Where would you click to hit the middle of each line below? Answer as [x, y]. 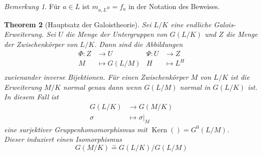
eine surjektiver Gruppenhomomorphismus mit [76, 129]
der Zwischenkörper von [41, 44]
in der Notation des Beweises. [174, 6]
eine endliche [191, 24]
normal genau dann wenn [102, 87]
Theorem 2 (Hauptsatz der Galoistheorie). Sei [78, 24]
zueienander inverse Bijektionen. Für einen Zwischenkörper [96, 77]
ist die [240, 77]
